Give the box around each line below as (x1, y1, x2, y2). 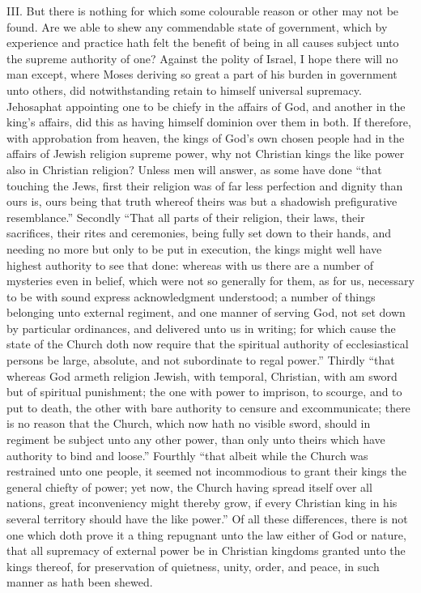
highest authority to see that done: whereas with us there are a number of (6, 256, 374, 273)
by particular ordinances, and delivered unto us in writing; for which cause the (6, 319, 396, 336)
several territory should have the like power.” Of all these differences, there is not (6, 510, 408, 527)
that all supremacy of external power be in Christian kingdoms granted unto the (6, 542, 406, 559)
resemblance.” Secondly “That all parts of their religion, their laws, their (6, 208, 365, 225)
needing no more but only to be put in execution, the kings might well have (6, 240, 382, 257)
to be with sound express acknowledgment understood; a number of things (6, 288, 376, 305)
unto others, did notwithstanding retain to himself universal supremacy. (6, 81, 362, 98)
